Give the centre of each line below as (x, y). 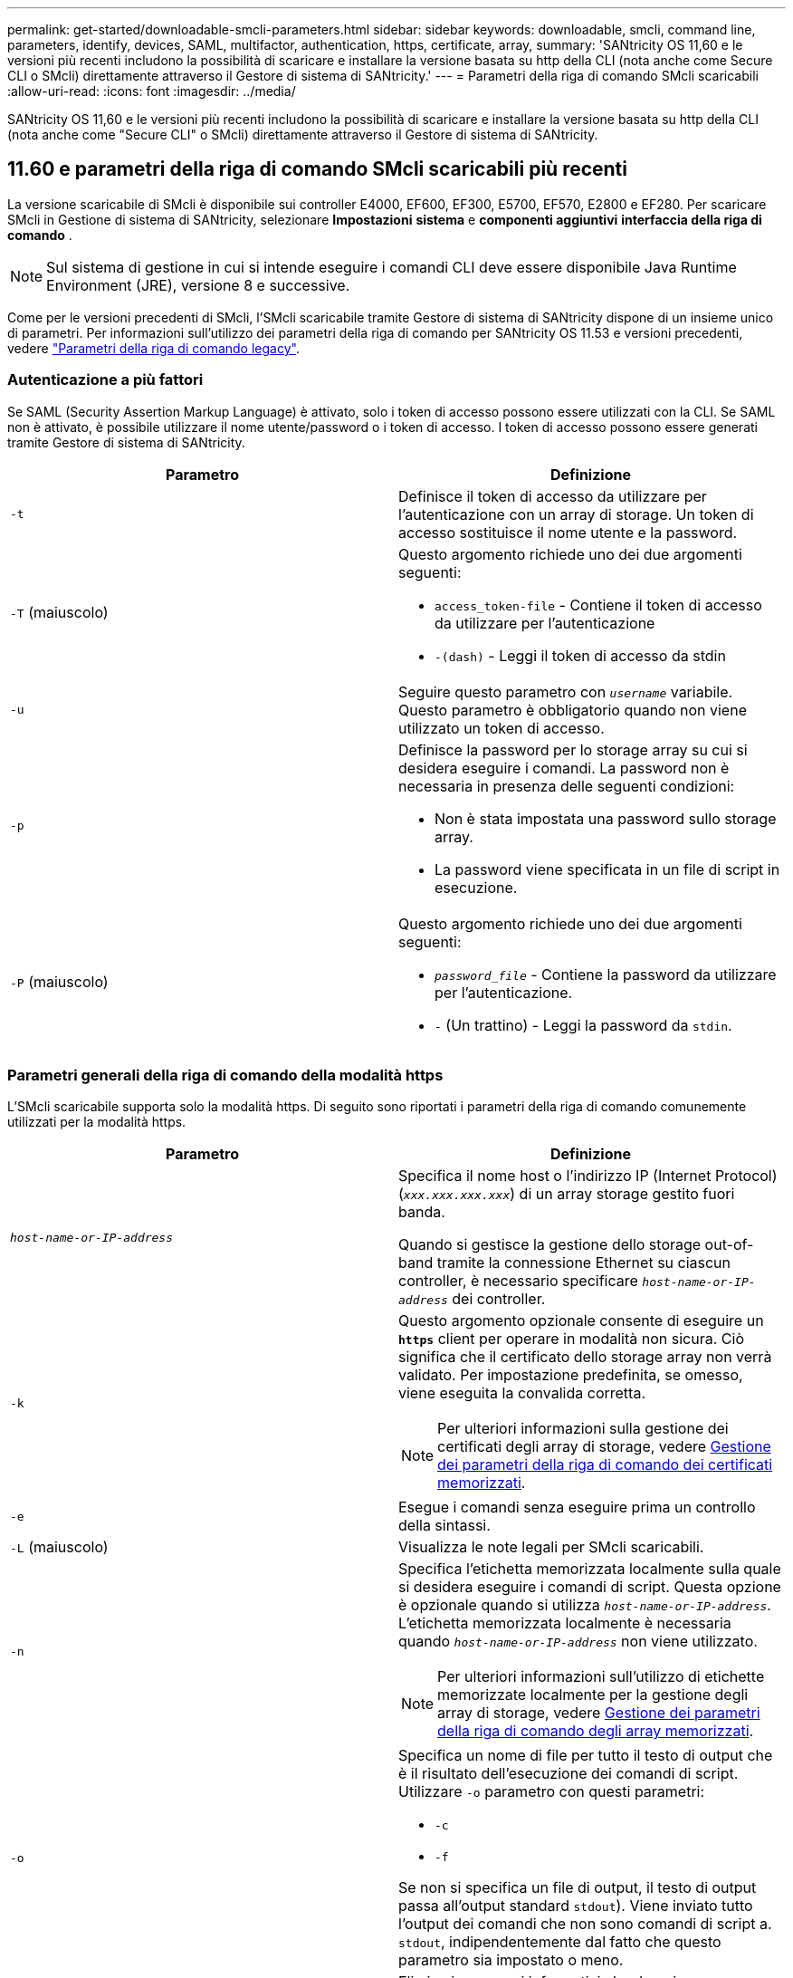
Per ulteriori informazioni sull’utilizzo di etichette (601, 1677)
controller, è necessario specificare (518, 1281)
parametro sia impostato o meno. (511, 1960)
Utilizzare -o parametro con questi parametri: (552, 1792)
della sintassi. (444, 1526)
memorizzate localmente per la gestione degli (593, 1695)
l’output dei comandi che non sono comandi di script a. (585, 1924)
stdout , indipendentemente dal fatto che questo (560, 1942)
